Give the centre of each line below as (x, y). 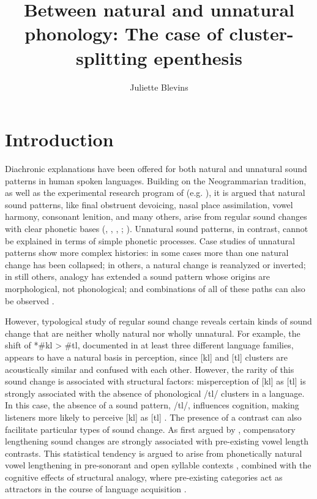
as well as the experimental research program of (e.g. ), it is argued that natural (155, 193)
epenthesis (198, 57)
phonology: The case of (124, 33)
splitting (112, 57)
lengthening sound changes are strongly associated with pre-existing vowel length (157, 441)
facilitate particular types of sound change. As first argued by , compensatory (150, 429)
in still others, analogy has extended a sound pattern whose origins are (138, 276)
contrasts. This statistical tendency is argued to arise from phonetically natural (154, 453)
